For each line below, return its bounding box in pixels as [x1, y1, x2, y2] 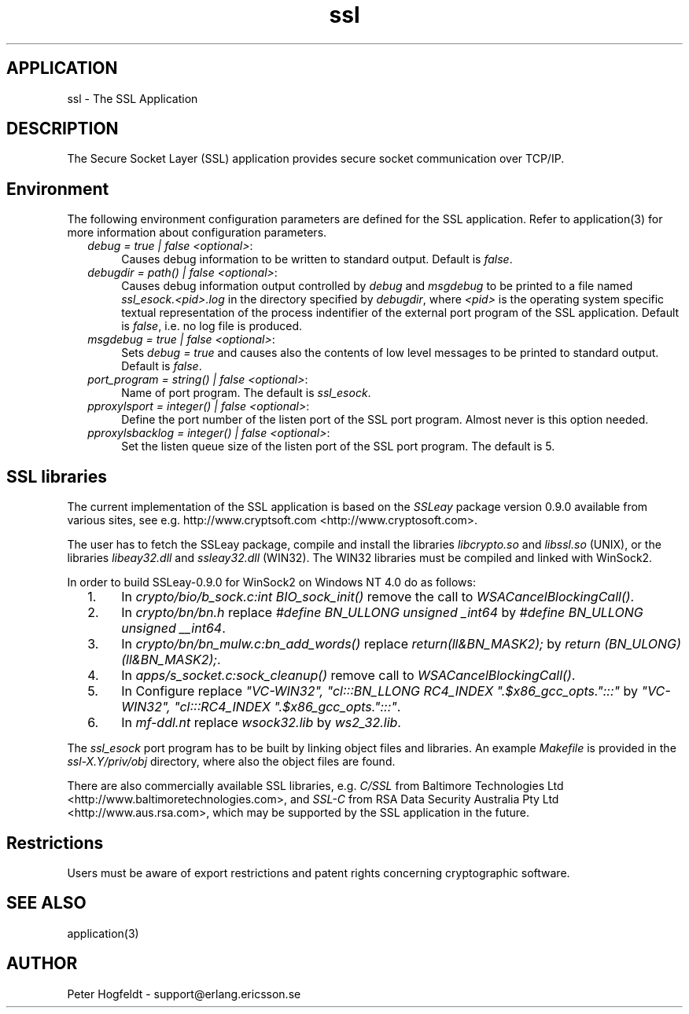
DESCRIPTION [6, 119, 119, 139]
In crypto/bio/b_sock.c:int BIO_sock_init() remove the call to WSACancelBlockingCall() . [121, 589, 635, 605]
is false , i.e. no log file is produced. [121, 319, 302, 333]
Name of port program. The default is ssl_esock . [121, 386, 371, 400]
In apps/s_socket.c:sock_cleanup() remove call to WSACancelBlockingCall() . [121, 667, 576, 684]
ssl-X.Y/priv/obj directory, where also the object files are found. [67, 755, 396, 769]
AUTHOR [6, 953, 78, 974]
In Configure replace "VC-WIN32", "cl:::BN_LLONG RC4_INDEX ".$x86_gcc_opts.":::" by [121, 683, 639, 700]
